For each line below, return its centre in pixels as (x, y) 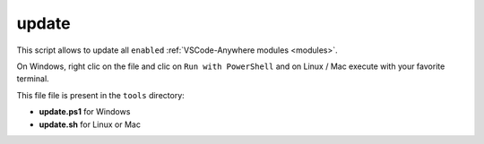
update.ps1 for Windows (85, 112)
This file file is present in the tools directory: (101, 95)
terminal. (33, 79)
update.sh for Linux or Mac (90, 124)
